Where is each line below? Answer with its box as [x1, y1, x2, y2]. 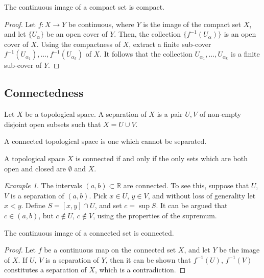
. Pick [89, 190, 107, 200]
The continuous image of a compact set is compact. [4, 2, 165, 12]
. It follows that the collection [100, 48, 193, 59]
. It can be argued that [156, 200, 228, 211]
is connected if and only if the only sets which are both [75, 153, 248, 163]
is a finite [230, 48, 260, 59]
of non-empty [199, 109, 242, 119]
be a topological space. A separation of [25, 109, 147, 119]
